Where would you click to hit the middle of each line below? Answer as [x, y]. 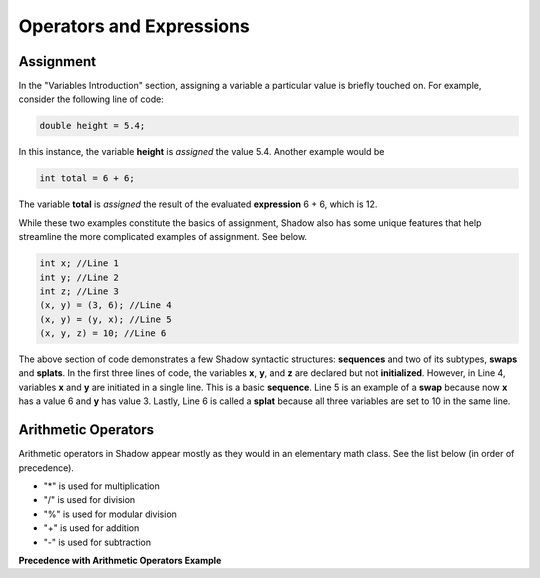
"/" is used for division [89, 500]
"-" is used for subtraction [97, 542]
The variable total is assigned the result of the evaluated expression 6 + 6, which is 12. [198, 204]
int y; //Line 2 [79, 277]
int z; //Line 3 [79, 291]
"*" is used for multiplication [101, 486]
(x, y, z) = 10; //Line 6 [103, 333]
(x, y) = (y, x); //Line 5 [105, 319]
